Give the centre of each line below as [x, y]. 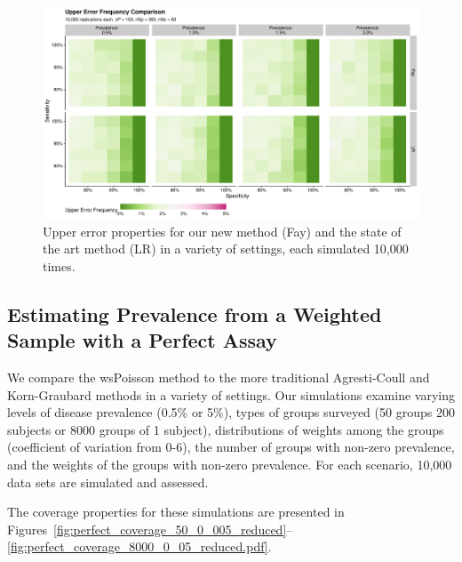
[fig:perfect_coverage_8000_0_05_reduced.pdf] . [139, 546]
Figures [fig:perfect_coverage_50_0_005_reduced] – [150, 529]
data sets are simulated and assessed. [108, 482]
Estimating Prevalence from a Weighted [195, 313]
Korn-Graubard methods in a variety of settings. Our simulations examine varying [231, 394]
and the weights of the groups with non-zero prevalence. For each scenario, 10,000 [230, 465]
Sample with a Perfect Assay [142, 340]
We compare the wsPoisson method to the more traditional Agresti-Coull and [219, 377]
